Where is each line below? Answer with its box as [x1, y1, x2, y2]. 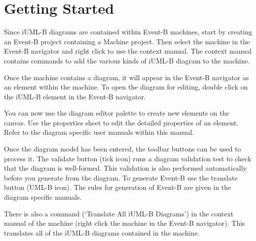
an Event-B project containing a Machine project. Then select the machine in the [4, 36, 250, 46]
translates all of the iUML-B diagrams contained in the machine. [4, 227, 200, 238]
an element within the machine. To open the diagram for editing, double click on [4, 82, 248, 92]
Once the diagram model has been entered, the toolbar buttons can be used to [4, 144, 241, 154]
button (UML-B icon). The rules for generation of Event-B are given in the [4, 182, 231, 192]
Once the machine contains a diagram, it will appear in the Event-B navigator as [4, 72, 249, 82]
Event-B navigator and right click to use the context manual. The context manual [4, 46, 252, 56]
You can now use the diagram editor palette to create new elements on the [4, 108, 229, 118]
